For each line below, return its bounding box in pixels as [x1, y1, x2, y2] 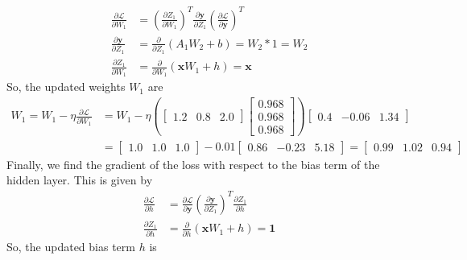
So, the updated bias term [6, 237, 135, 254]
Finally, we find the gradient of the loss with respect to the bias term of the [6, 155, 380, 172]
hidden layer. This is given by [6, 171, 153, 188]
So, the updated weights [6, 78, 126, 95]
